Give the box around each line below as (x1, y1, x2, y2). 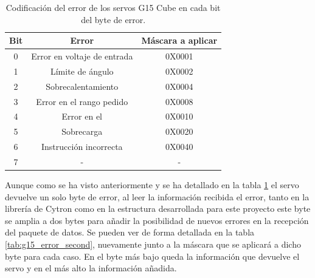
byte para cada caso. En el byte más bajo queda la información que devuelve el (5, 249, 300, 262)
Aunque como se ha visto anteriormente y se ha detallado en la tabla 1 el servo (5, 178, 299, 191)
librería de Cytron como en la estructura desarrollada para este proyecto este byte (5, 202, 311, 215)
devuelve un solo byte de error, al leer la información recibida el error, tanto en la (5, 190, 310, 203)
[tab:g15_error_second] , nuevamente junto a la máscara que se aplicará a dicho (5, 238, 301, 250)
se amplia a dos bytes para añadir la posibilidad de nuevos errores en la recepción (5, 214, 309, 226)
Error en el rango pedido (36, 95, 128, 107)
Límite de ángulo (50, 64, 114, 77)
